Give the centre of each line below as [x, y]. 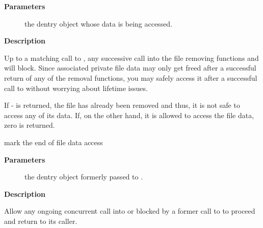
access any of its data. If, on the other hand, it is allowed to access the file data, [129, 115]
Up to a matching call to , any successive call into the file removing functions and [131, 58]
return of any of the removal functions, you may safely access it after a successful [131, 77]
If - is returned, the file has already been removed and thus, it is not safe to [122, 105]
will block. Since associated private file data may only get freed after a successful [130, 68]
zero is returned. [30, 125]
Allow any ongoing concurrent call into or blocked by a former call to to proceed [130, 211]
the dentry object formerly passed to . [84, 177]
